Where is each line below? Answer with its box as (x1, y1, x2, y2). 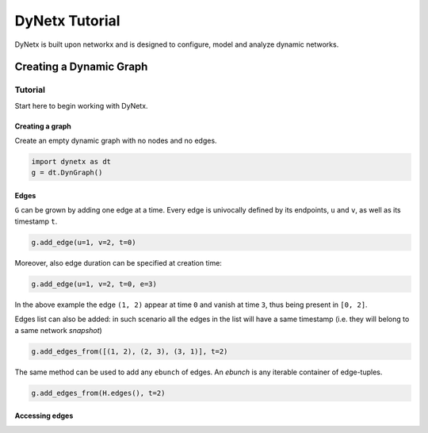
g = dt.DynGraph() (31, 168, 103, 178)
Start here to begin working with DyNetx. (14, 101, 148, 110)
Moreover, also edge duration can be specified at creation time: (14, 258, 222, 267)
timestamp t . (14, 216, 58, 226)
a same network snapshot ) (14, 325, 102, 335)
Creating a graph (14, 121, 71, 131)
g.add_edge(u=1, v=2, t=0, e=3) (31, 279, 158, 289)
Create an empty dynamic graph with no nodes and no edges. (14, 136, 217, 146)
